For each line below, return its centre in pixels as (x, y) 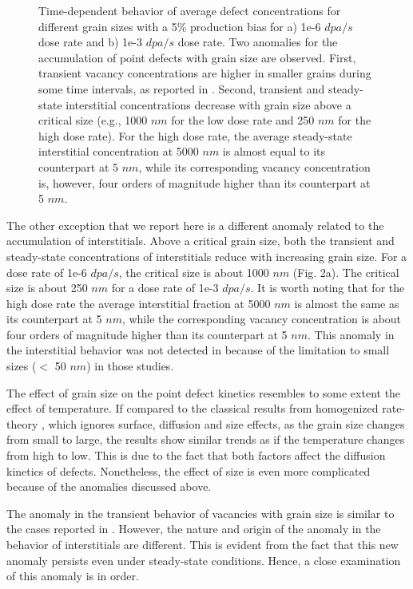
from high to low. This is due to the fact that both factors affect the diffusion (196, 455)
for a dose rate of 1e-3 (165, 288)
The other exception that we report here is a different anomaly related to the (195, 225)
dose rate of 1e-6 (47, 272)
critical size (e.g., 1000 (93, 120)
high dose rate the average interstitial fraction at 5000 (139, 303)
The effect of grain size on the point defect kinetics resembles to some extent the (204, 392)
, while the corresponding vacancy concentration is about (262, 319)
